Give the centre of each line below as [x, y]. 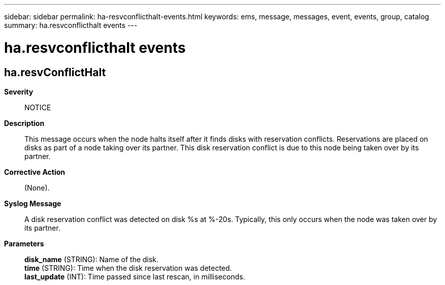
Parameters [24, 243]
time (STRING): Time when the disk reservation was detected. [128, 268]
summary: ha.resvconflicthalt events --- [71, 25]
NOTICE [38, 107]
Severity [19, 91]
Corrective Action [35, 172]
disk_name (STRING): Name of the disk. [91, 259]
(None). [37, 187]
